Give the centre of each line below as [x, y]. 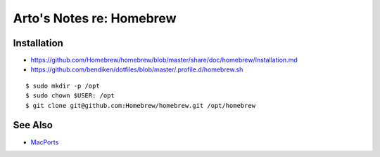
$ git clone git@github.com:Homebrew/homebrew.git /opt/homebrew [141, 105]
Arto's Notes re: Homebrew [95, 18]
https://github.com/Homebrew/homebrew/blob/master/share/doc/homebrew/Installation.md [164, 60]
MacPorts [45, 142]
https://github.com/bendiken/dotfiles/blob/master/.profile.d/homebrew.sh [137, 69]
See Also [33, 125]
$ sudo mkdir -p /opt [63, 86]
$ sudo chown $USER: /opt [70, 96]
